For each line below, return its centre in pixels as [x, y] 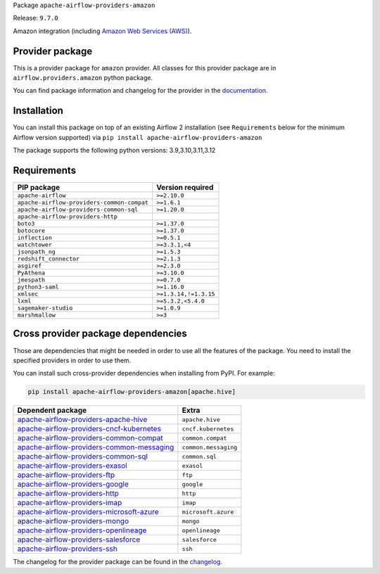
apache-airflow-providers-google [73, 484]
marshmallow [36, 315]
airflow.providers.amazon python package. [83, 78]
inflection [35, 238]
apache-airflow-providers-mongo [73, 521]
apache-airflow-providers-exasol [72, 466]
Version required [185, 188]
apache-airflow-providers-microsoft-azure [88, 512]
